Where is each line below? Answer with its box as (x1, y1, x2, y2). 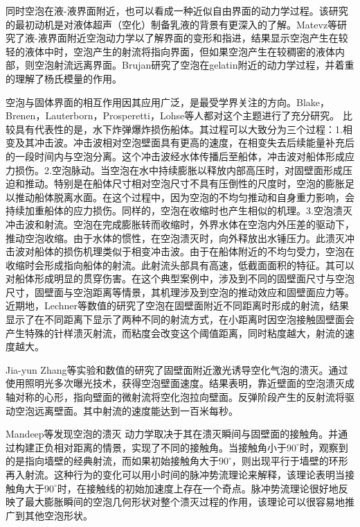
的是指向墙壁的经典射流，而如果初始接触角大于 (6, 453, 219, 468)
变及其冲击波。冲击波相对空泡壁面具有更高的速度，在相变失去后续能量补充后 (6, 135, 354, 150)
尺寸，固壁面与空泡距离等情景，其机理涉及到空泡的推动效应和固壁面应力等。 (6, 284, 354, 299)
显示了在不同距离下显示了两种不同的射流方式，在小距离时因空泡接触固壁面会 (6, 312, 354, 327)
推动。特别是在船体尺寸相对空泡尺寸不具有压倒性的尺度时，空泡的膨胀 (24, 176, 345, 191)
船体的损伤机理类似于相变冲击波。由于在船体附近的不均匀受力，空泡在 (34, 244, 354, 259)
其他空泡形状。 (24, 508, 93, 522)
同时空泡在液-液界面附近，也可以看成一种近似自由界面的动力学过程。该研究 (6, 3, 348, 17)
